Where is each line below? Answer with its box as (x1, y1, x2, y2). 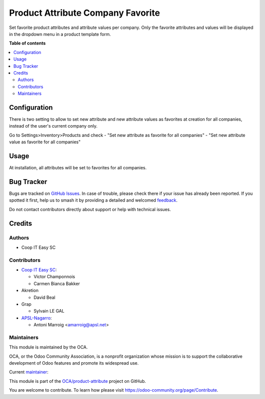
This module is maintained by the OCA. (9, 344, 88, 350)
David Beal (33, 294, 56, 300)
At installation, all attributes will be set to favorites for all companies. (9, 165, 147, 171)
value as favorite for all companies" (9, 139, 81, 145)
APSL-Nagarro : (21, 315, 52, 321)
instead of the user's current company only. (9, 123, 98, 129)
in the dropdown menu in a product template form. (9, 31, 111, 37)
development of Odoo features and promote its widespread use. (9, 360, 139, 366)
